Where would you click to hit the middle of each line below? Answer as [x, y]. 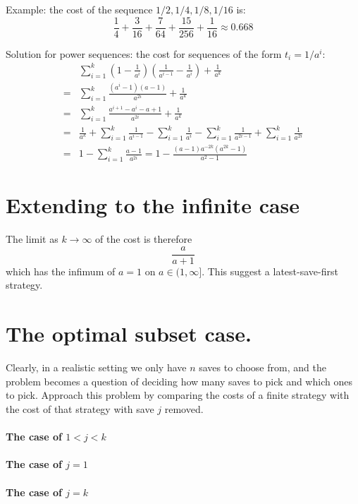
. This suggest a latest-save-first [270, 271]
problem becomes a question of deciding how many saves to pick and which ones [179, 381]
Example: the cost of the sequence [79, 9]
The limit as [32, 239]
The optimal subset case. [129, 334]
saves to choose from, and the [263, 367]
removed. [184, 408]
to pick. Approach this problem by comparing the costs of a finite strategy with [178, 395]
